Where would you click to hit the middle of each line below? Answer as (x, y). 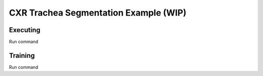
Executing (25, 30)
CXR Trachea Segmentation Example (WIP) (98, 13)
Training (22, 55)
